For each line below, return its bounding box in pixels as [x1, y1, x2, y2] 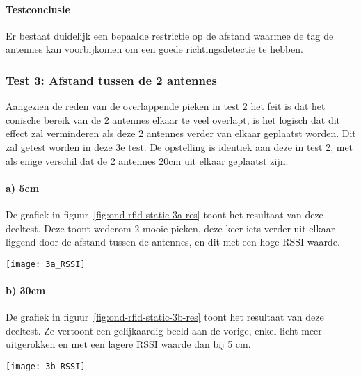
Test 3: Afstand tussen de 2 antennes [6, 71, 217, 88]
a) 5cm [6, 180, 40, 195]
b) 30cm [6, 283, 46, 297]
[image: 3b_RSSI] [6, 361, 86, 371]
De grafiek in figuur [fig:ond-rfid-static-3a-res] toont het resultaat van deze [6, 207, 323, 221]
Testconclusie [6, 1, 70, 16]
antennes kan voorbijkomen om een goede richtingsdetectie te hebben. [6, 42, 303, 56]
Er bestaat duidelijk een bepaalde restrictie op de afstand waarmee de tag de [6, 28, 334, 42]
